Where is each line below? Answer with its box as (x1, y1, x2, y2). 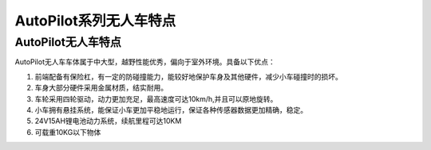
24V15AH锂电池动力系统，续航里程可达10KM (34, 116, 182, 126)
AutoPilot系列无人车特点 (14, 12, 176, 29)
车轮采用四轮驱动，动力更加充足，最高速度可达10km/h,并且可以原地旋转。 (34, 94, 278, 103)
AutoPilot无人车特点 (14, 35, 121, 49)
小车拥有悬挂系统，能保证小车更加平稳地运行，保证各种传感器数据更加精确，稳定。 (34, 105, 307, 114)
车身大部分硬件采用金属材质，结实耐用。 (34, 83, 168, 93)
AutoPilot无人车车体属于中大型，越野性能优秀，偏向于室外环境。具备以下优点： (14, 57, 275, 67)
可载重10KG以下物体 (34, 127, 101, 137)
